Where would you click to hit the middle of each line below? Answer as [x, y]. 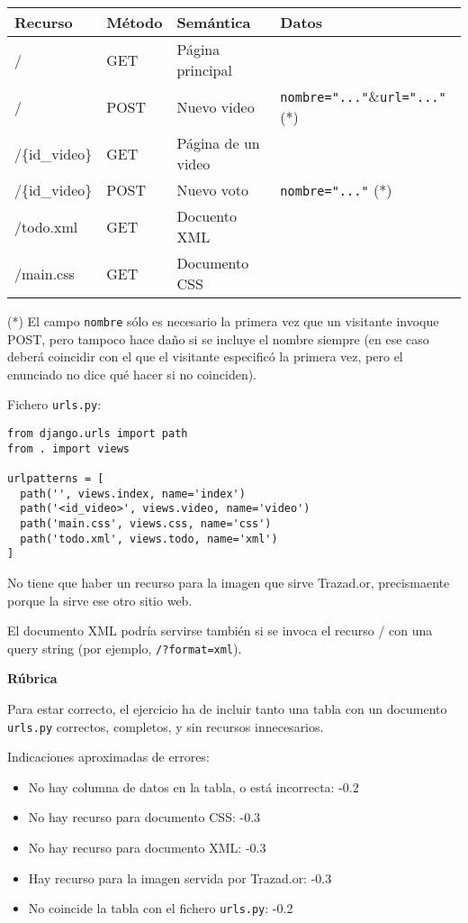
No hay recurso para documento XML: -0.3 [147, 848]
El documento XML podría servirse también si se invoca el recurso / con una [220, 631]
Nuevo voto [213, 190]
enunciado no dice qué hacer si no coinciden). [132, 374]
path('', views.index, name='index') [133, 493]
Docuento [207, 216]
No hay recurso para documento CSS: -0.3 [144, 817]
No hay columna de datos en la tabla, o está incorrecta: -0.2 [193, 786]
